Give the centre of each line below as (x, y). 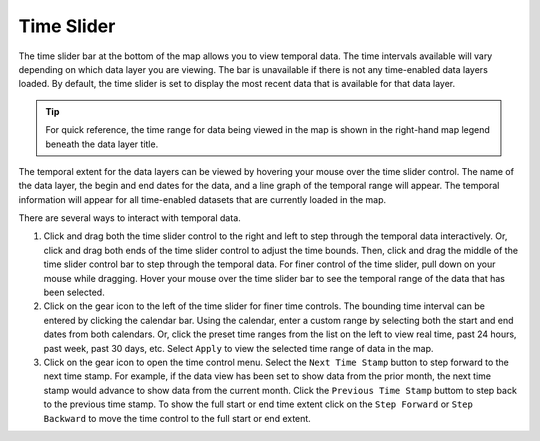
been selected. (74, 292)
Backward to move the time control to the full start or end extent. (177, 418)
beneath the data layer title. (102, 144)
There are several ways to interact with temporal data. (130, 218)
